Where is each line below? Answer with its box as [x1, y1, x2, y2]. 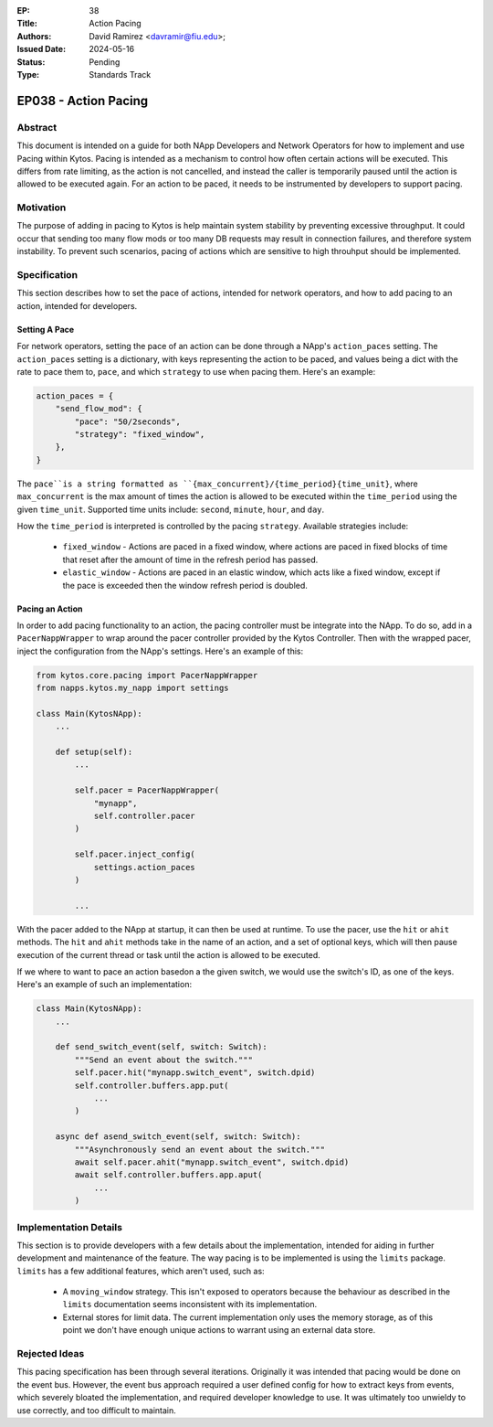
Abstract [16, 121, 58, 133]
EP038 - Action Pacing [16, 92, 149, 109]
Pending [89, 56, 121, 68]
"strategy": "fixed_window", [74, 430, 205, 440]
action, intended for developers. [16, 300, 138, 311]
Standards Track [89, 69, 152, 80]
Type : [16, 69, 40, 80]
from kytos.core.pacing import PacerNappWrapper [36, 670, 258, 680]
